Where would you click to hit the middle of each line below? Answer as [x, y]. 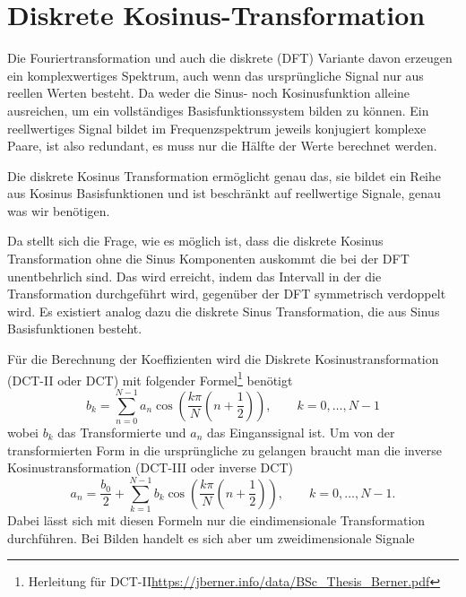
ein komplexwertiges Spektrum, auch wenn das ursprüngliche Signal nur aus [216, 75]
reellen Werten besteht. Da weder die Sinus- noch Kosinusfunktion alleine [209, 93]
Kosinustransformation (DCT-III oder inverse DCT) [150, 467]
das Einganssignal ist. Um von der [301, 432]
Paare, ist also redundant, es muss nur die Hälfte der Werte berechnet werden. [222, 146]
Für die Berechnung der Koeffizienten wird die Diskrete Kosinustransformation [223, 359]
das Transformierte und [122, 432]
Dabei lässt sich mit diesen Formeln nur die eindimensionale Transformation [216, 519]
